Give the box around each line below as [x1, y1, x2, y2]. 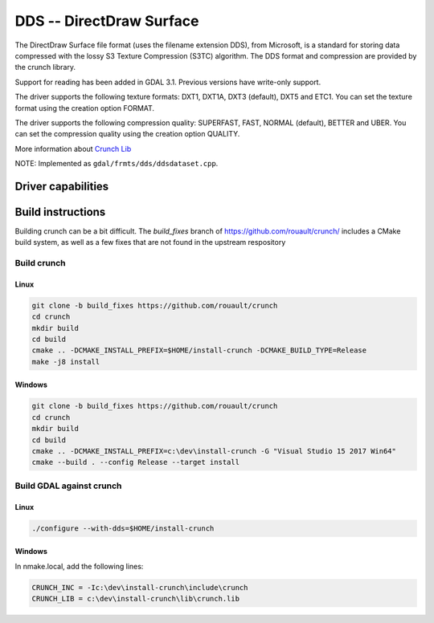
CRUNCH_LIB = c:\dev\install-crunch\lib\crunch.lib [31, 594, 240, 603]
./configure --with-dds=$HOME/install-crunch [31, 523, 215, 533]
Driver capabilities [14, 179, 109, 193]
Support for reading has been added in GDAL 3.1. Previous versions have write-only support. [14, 77, 321, 87]
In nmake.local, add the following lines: [14, 561, 144, 571]
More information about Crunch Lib [14, 144, 132, 153]
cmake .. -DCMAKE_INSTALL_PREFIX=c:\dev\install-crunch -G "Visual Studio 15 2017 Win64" [31, 446, 397, 456]
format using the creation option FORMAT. [14, 103, 155, 112]
